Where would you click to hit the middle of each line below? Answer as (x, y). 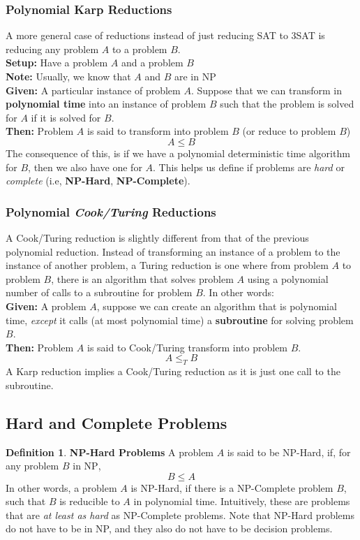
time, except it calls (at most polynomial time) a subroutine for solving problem (180, 320)
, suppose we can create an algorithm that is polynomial (217, 306)
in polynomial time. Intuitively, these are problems (242, 501)
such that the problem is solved (287, 104)
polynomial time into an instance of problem (106, 104)
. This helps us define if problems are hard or (249, 167)
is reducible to (90, 501)
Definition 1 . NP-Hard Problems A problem (110, 452)
